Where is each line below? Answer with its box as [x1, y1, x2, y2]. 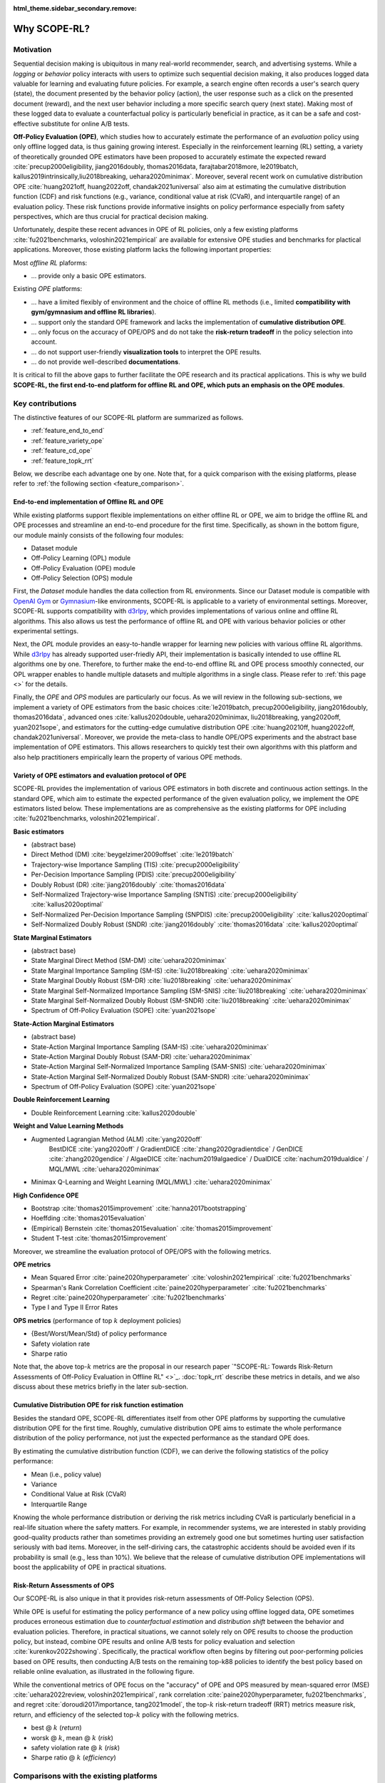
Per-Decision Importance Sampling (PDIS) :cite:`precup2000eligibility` [31, 870, 237, 879]
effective [13, 119, 39, 128]
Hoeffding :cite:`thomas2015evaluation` [31, 1214, 147, 1222]
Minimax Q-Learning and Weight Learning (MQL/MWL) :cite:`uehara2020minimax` [31, 1177, 272, 1187]
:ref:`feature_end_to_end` [31, 426, 105, 435]
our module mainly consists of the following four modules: [13, 531, 184, 539]
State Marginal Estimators [13, 933, 92, 941]
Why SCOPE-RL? [13, 22, 91, 35]
